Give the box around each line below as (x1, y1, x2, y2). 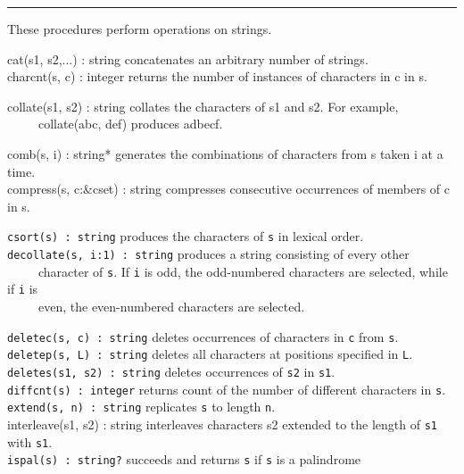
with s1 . (7, 432, 53, 451)
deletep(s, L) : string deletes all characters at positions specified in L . (7, 345, 413, 363)
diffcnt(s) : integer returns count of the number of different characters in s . (7, 379, 446, 398)
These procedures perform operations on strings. (7, 20, 272, 37)
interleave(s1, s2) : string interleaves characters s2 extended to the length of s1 (7, 414, 438, 433)
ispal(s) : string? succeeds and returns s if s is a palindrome (7, 450, 361, 469)
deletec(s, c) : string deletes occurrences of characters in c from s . (7, 327, 399, 345)
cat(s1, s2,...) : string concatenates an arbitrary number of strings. (7, 49, 369, 68)
